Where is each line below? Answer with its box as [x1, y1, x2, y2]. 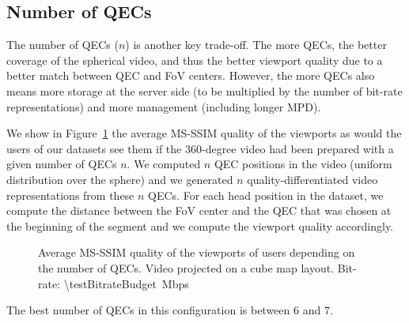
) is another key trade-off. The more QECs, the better [125, 36, 387, 53]
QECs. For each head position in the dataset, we [148, 186, 384, 203]
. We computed [127, 156, 201, 172]
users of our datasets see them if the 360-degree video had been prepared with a [6, 140, 394, 156]
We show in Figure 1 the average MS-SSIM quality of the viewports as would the [6, 125, 402, 141]
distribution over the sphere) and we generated [6, 171, 233, 187]
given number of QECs [6, 156, 117, 172]
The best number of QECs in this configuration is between [6, 302, 290, 318]
